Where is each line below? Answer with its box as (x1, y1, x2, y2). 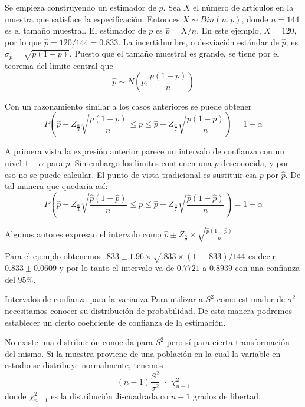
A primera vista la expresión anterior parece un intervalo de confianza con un (5, 145, 285, 157)
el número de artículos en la (193, 1, 294, 13)
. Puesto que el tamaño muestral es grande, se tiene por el (69, 47, 280, 59)
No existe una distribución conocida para (5, 336, 153, 348)
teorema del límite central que (5, 59, 113, 72)
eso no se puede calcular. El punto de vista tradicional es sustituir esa (5, 168, 257, 180)
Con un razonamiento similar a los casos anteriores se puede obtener (5, 100, 252, 112)
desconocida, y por (221, 156, 289, 168)
